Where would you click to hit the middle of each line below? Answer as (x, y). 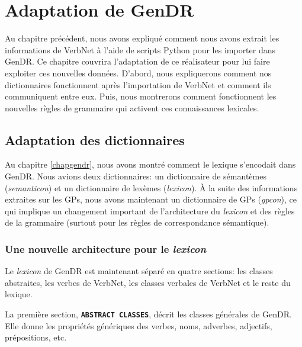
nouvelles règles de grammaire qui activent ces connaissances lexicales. (132, 107)
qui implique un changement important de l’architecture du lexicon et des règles (150, 211)
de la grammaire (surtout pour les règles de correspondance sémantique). (137, 222)
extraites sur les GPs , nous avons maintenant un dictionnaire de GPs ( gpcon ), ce (151, 199)
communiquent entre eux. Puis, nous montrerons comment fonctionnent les (141, 96)
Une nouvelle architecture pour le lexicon (106, 248)
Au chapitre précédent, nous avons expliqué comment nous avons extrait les (142, 38)
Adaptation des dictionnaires (95, 139)
